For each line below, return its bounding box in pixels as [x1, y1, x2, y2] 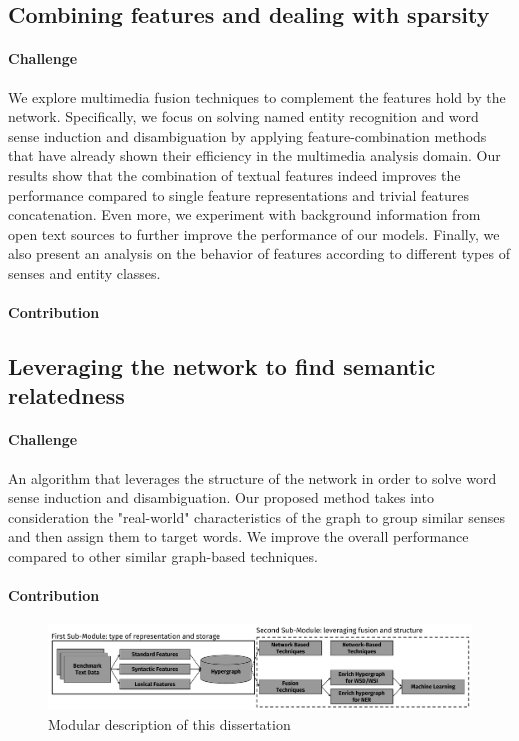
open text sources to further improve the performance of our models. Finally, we [8, 223, 500, 244]
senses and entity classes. [8, 262, 161, 283]
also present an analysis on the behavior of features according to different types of [8, 243, 510, 264]
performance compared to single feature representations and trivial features [8, 184, 470, 205]
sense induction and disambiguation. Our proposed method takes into [8, 487, 434, 508]
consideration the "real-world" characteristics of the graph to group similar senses [8, 506, 506, 527]
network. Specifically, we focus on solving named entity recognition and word [8, 106, 479, 127]
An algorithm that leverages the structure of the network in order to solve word [8, 467, 497, 488]
